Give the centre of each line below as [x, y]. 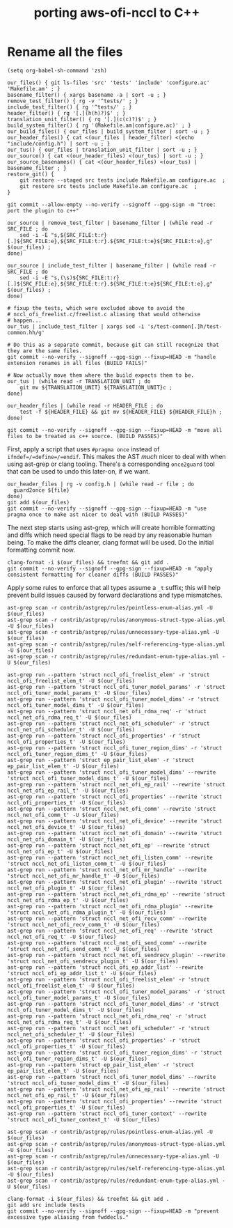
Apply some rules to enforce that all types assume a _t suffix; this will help [114, 587]
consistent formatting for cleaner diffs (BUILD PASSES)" [93, 575]
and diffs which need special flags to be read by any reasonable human [110, 535]
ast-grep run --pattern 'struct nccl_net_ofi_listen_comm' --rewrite [110, 857]
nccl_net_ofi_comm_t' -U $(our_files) [63, 815]
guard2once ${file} [42, 490]
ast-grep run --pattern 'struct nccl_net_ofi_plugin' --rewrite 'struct [115, 882]
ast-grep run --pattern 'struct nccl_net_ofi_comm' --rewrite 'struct [112, 809]
